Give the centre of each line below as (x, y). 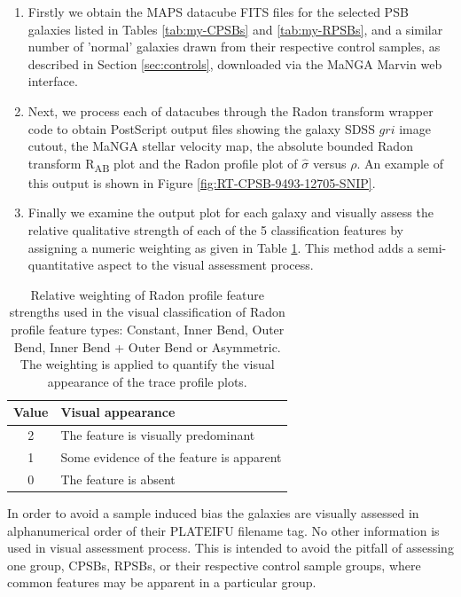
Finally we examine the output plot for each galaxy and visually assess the (230, 212)
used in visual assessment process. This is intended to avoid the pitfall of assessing (230, 548)
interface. (53, 81)
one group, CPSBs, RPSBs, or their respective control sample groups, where (214, 565)
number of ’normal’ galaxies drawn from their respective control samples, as (234, 47)
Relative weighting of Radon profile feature (147, 294)
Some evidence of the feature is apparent (171, 457)
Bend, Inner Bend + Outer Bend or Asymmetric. (147, 346)
